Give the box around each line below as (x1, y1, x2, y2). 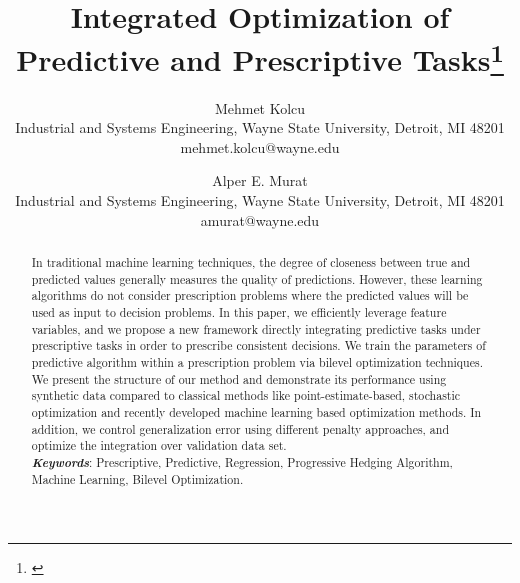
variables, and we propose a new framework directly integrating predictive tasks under (31, 320, 481, 337)
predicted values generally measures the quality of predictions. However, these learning (31, 270, 483, 287)
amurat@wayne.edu (200, 209, 320, 230)
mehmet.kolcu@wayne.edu (180, 136, 340, 157)
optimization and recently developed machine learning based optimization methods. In (31, 403, 482, 420)
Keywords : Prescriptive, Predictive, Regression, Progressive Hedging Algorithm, (31, 452, 453, 471)
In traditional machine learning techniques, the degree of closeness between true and (31, 254, 471, 270)
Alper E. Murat (212, 170, 308, 191)
